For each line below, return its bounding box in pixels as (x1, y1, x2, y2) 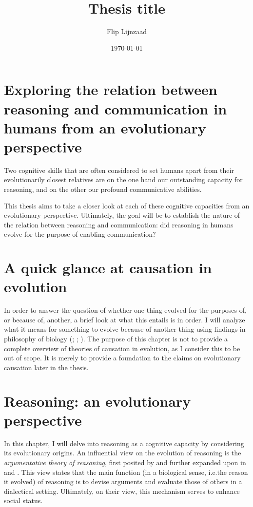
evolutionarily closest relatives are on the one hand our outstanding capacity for (4, 174, 243, 185)
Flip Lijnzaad (106, 26, 147, 37)
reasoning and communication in (4, 98, 227, 118)
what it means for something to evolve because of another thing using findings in (4, 324, 246, 334)
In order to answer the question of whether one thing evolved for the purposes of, (4, 305, 247, 315)
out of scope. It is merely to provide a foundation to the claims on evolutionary (4, 353, 241, 363)
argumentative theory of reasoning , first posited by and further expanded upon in (4, 457, 246, 467)
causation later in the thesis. (4, 362, 89, 372)
